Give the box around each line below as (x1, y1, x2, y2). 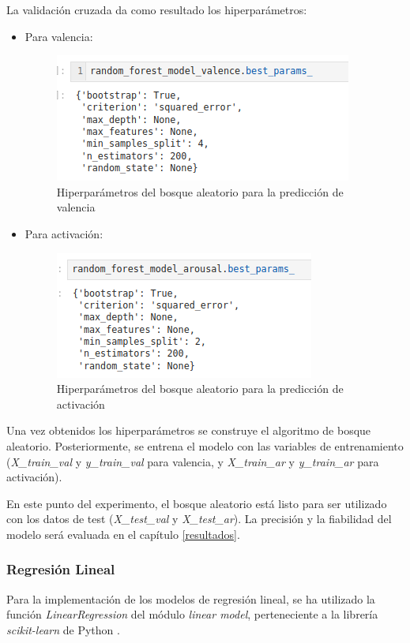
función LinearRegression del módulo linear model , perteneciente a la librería (6, 606, 378, 622)
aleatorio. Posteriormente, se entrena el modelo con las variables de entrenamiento (6, 437, 404, 454)
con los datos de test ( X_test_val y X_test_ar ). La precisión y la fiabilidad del (6, 510, 392, 527)
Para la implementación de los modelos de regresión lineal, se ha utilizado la (6, 590, 375, 607)
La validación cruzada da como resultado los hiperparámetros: (6, 2, 307, 17)
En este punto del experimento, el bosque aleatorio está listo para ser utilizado (6, 495, 387, 511)
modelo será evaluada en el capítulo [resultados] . (6, 525, 240, 542)
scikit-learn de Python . (6, 621, 120, 637)
